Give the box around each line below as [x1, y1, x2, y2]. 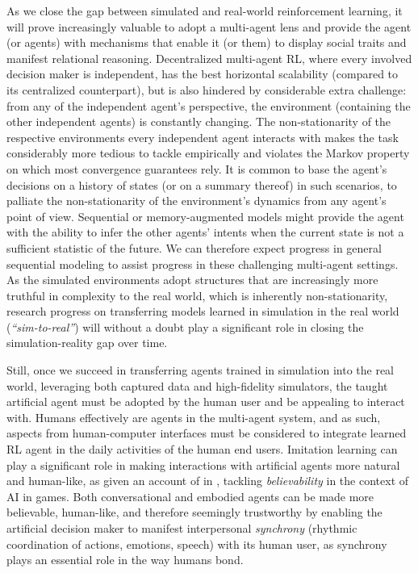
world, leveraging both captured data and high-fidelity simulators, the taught [6, 377, 388, 394]
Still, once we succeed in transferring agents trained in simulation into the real [6, 362, 395, 379]
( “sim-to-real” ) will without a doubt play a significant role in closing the [6, 318, 364, 335]
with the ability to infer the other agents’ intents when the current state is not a [6, 224, 404, 240]
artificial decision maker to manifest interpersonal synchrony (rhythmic [6, 520, 357, 536]
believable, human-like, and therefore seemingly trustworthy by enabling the [6, 504, 382, 521]
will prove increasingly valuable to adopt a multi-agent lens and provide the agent [6, 18, 412, 35]
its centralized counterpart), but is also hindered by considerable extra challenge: [6, 81, 407, 98]
